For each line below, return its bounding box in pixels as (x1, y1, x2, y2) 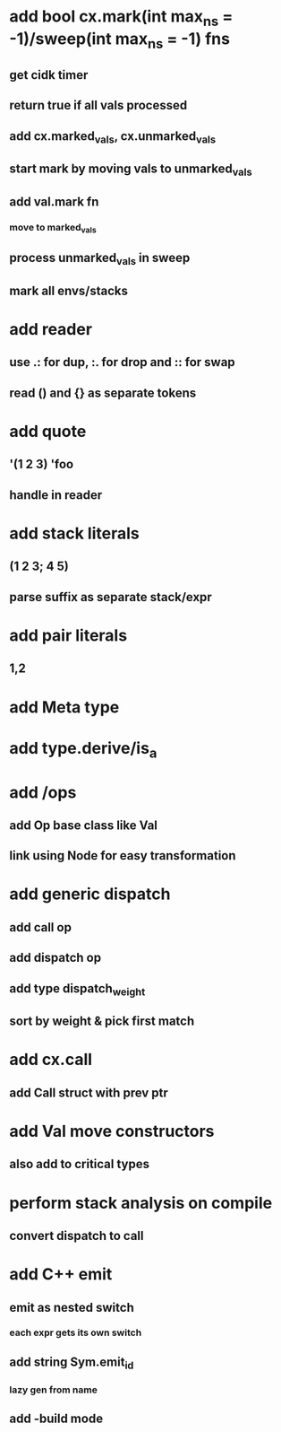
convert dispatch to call (9, 1227, 144, 1244)
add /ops (9, 782, 77, 802)
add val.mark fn (9, 194, 99, 209)
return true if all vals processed (9, 98, 188, 113)
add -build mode (9, 1411, 104, 1427)
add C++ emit (9, 1264, 113, 1285)
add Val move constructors (9, 1121, 215, 1141)
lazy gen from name (9, 1384, 98, 1396)
